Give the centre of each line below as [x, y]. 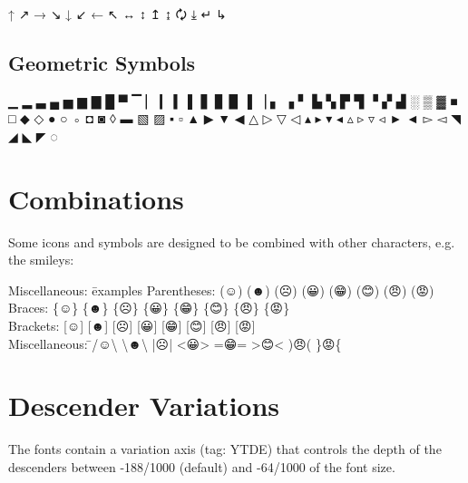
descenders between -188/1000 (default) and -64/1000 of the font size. [202, 466]
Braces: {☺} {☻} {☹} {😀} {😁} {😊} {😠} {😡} [149, 308]
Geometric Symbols [102, 62]
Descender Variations [144, 406]
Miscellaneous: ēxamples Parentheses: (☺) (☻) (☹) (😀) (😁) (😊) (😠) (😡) [221, 290]
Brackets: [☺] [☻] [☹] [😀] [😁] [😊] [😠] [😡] [132, 326]
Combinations [96, 198]
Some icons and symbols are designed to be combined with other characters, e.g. [232, 241]
